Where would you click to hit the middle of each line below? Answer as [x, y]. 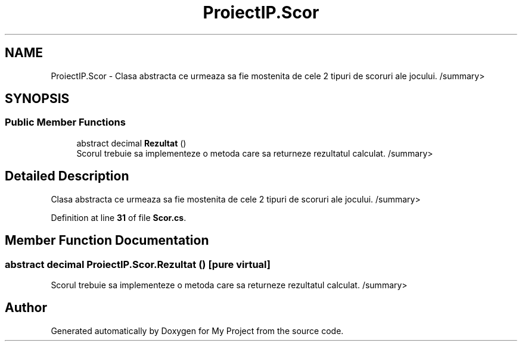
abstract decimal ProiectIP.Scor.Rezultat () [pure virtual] [138, 264]
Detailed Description [67, 176]
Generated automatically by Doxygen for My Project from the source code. [197, 331]
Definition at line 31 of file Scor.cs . [119, 217]
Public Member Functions [65, 122]
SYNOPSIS [37, 99]
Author [26, 308]
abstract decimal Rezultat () [131, 143]
